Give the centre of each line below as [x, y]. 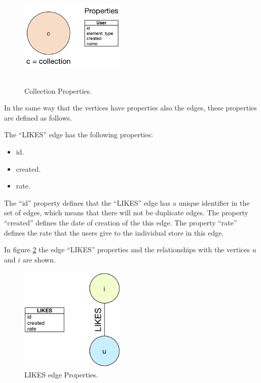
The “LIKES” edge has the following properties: [79, 135]
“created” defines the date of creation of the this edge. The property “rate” [121, 222]
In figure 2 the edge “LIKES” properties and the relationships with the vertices [127, 250]
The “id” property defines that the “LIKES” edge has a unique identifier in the [127, 202]
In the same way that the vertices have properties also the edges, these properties [130, 108]
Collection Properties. [58, 90]
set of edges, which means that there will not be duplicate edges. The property [126, 213]
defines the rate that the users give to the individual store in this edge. [114, 232]
